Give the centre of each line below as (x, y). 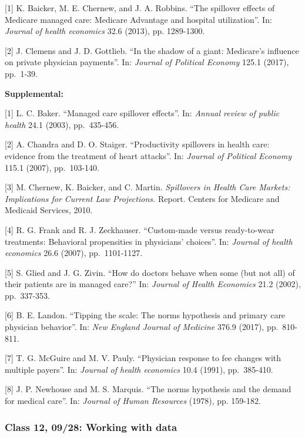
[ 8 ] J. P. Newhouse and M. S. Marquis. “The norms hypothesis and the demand (148, 389)
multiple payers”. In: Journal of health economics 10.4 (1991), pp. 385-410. (139, 369)
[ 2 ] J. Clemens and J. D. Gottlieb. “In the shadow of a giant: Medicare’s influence (152, 50)
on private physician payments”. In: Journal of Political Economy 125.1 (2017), (147, 62)
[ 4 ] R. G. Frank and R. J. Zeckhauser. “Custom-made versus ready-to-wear (140, 229)
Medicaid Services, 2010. (49, 210)
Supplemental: (34, 93)
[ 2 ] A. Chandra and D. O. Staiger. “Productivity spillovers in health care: (137, 144)
